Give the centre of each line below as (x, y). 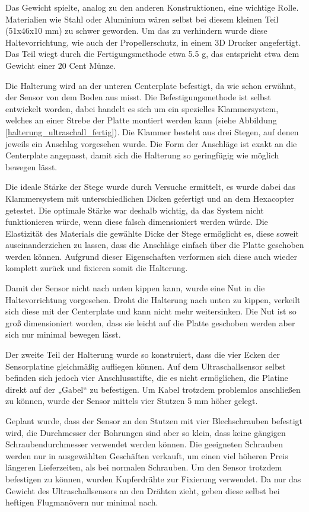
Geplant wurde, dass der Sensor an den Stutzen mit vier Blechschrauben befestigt (154, 421)
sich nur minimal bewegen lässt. (63, 334)
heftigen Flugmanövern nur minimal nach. (82, 502)
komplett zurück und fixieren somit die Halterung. (97, 268)
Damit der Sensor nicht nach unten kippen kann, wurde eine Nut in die (135, 288)
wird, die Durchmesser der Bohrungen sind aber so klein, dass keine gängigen (146, 432)
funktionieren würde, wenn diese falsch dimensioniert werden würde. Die (137, 222)
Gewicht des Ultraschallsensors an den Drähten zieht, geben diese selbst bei (143, 490)
